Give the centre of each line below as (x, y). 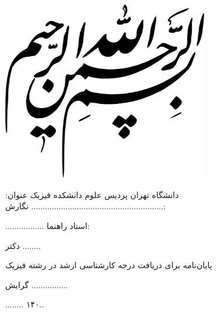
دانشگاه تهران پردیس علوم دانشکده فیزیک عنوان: (92, 194)
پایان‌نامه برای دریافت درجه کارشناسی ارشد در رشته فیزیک (109, 265)
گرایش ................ (37, 284)
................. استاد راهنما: (48, 226)
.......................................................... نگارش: (86, 206)
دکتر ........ (23, 245)
